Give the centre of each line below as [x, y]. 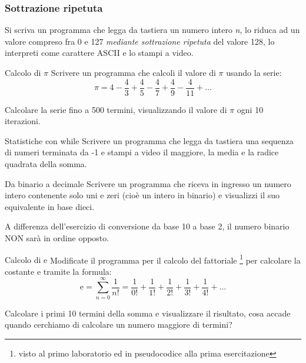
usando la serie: [254, 72]
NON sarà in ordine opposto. [57, 238]
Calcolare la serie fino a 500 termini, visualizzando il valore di [116, 109]
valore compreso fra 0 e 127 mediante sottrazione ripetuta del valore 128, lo [140, 41]
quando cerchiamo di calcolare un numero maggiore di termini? [119, 324]
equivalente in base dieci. [50, 206]
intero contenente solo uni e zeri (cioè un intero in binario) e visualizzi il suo [142, 195]
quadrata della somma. [46, 164]
